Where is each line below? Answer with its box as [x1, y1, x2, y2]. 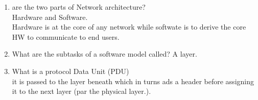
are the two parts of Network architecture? [12, 2, 146, 12]
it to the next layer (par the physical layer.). [12, 86, 151, 96]
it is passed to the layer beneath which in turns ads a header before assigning [12, 76, 254, 86]
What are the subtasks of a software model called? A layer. [12, 48, 197, 59]
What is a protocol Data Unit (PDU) [12, 65, 129, 76]
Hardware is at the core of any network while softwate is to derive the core [12, 21, 246, 32]
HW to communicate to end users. [12, 31, 120, 42]
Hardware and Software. [12, 11, 88, 22]
